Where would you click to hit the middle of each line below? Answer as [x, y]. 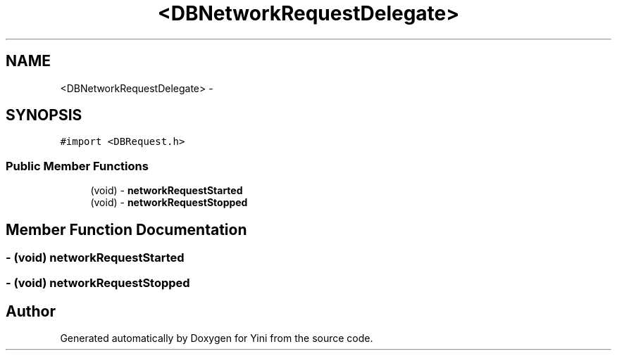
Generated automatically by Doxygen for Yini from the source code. [217, 338]
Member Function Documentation [126, 229]
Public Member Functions [77, 166]
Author [31, 311]
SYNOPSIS [44, 115]
